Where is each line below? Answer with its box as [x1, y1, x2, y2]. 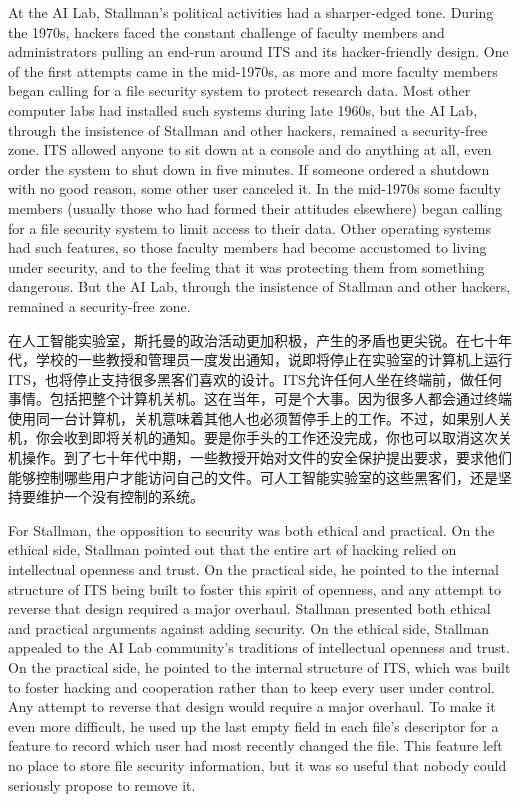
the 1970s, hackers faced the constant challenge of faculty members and [8, 21, 445, 42]
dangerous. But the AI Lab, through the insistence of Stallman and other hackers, [8, 276, 511, 297]
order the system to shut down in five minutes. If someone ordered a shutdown [8, 158, 490, 179]
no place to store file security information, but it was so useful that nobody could [8, 754, 507, 775]
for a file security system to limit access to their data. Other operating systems [8, 217, 491, 238]
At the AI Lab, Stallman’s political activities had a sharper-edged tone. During [8, 2, 494, 22]
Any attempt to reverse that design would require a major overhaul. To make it [8, 696, 496, 717]
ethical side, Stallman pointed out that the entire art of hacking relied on [8, 539, 457, 560]
